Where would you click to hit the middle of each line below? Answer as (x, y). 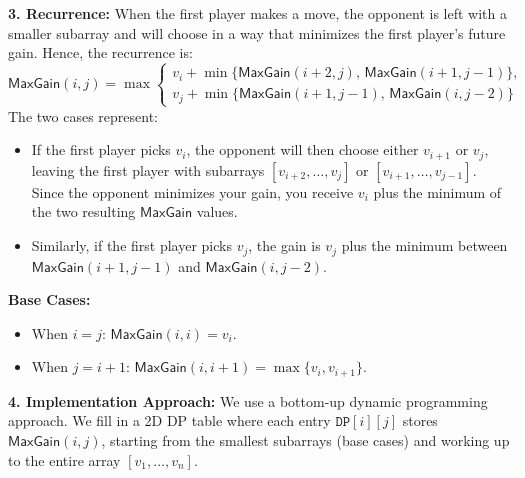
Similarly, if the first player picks (131, 245)
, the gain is (284, 245)
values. (217, 211)
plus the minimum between (424, 245)
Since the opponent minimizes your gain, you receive (192, 191)
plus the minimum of (437, 191)
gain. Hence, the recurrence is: (100, 52)
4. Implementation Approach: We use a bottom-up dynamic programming (248, 400)
